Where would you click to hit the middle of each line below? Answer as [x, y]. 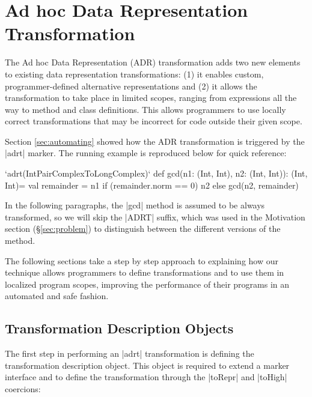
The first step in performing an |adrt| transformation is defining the [130, 353]
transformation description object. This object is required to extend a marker [147, 365]
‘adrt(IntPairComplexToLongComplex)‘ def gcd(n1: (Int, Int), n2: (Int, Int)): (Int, [156, 173]
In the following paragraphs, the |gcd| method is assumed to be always [135, 205]
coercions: [23, 388]
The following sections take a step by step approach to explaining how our [142, 260]
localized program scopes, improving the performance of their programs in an [147, 284]
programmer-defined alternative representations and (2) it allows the [131, 86]
